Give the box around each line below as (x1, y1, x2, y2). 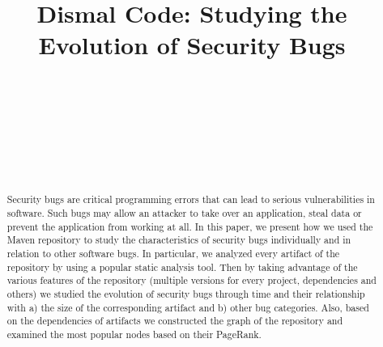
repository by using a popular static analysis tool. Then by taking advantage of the (6, 260, 358, 273)
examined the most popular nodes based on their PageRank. (6, 328, 262, 341)
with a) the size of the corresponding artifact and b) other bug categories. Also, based (6, 300, 369, 314)
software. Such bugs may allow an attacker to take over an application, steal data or (6, 206, 362, 220)
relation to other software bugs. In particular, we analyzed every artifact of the (6, 247, 340, 260)
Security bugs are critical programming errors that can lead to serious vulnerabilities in (6, 193, 375, 206)
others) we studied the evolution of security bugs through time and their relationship (6, 287, 365, 301)
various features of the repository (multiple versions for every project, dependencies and (6, 273, 377, 287)
